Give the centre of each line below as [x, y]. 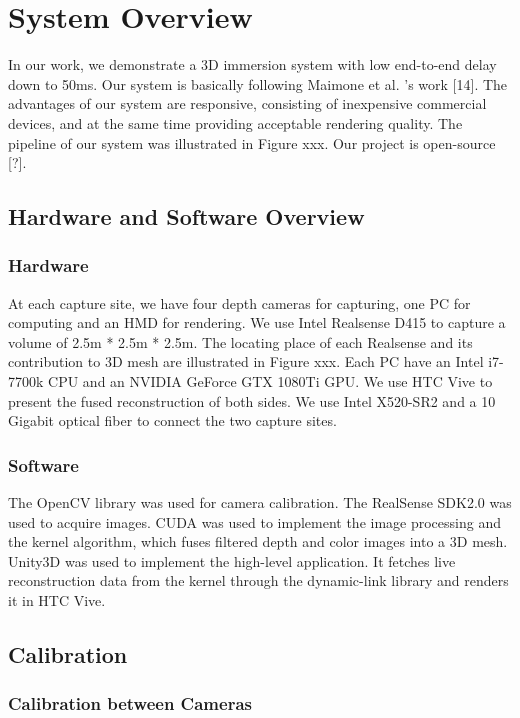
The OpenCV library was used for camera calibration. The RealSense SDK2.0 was [260, 502]
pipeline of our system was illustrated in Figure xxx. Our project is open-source [252, 142]
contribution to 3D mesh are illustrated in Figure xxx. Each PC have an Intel [246, 361]
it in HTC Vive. [57, 600]
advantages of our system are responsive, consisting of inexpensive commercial [247, 103]
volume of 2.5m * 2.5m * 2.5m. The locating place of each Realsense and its [240, 341]
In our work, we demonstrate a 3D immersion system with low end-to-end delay [252, 64]
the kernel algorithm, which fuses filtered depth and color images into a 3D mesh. [258, 541]
